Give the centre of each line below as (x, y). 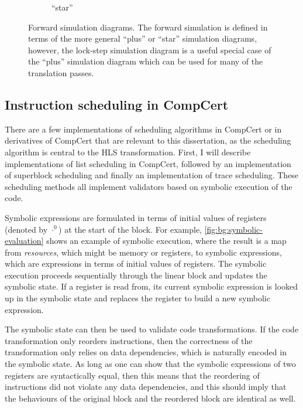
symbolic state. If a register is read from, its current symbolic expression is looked (151, 286)
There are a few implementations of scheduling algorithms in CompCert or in (143, 129)
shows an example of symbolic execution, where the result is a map (166, 241)
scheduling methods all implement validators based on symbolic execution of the (149, 186)
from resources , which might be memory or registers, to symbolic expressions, (143, 252)
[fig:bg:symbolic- (233, 229)
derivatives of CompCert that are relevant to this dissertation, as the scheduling (148, 140)
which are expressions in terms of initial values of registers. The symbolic (136, 263)
